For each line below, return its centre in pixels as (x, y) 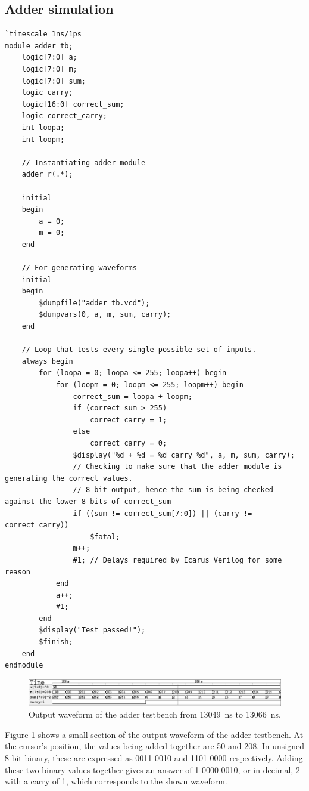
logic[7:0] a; (49, 58)
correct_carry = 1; (129, 420)
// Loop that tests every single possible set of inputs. (139, 350)
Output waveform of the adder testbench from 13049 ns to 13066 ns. (155, 714)
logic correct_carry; (64, 116)
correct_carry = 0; (129, 443)
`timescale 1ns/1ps (43, 34)
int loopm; (43, 139)
